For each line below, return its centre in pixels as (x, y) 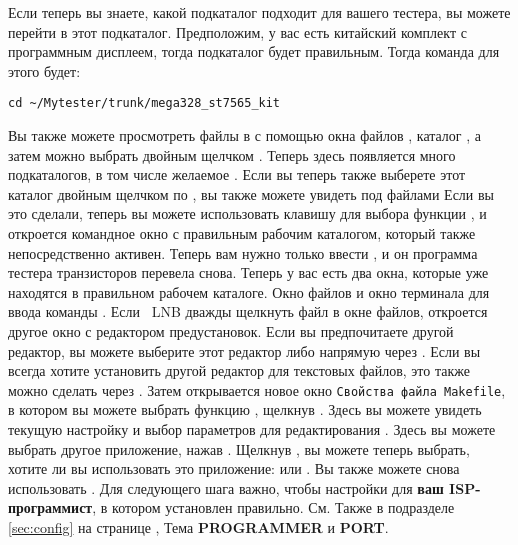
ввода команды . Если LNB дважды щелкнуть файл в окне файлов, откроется (248, 311)
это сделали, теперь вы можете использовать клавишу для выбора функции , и (247, 213)
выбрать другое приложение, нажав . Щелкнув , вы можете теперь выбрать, (239, 448)
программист (50, 507)
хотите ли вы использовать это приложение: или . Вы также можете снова (234, 468)
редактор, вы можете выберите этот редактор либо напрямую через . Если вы (244, 350)
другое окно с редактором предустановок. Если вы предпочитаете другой (231, 330)
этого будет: (44, 70)
